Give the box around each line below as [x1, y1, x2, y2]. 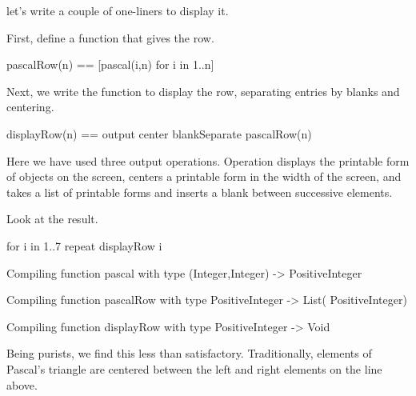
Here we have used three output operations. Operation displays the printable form [6, 152, 410, 169]
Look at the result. [6, 210, 98, 227]
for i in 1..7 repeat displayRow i [6, 237, 162, 254]
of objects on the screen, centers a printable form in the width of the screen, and [6, 168, 402, 185]
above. [6, 376, 38, 393]
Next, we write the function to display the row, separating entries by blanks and [6, 82, 400, 99]
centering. [6, 98, 54, 115]
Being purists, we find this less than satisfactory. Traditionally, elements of [6, 345, 372, 362]
